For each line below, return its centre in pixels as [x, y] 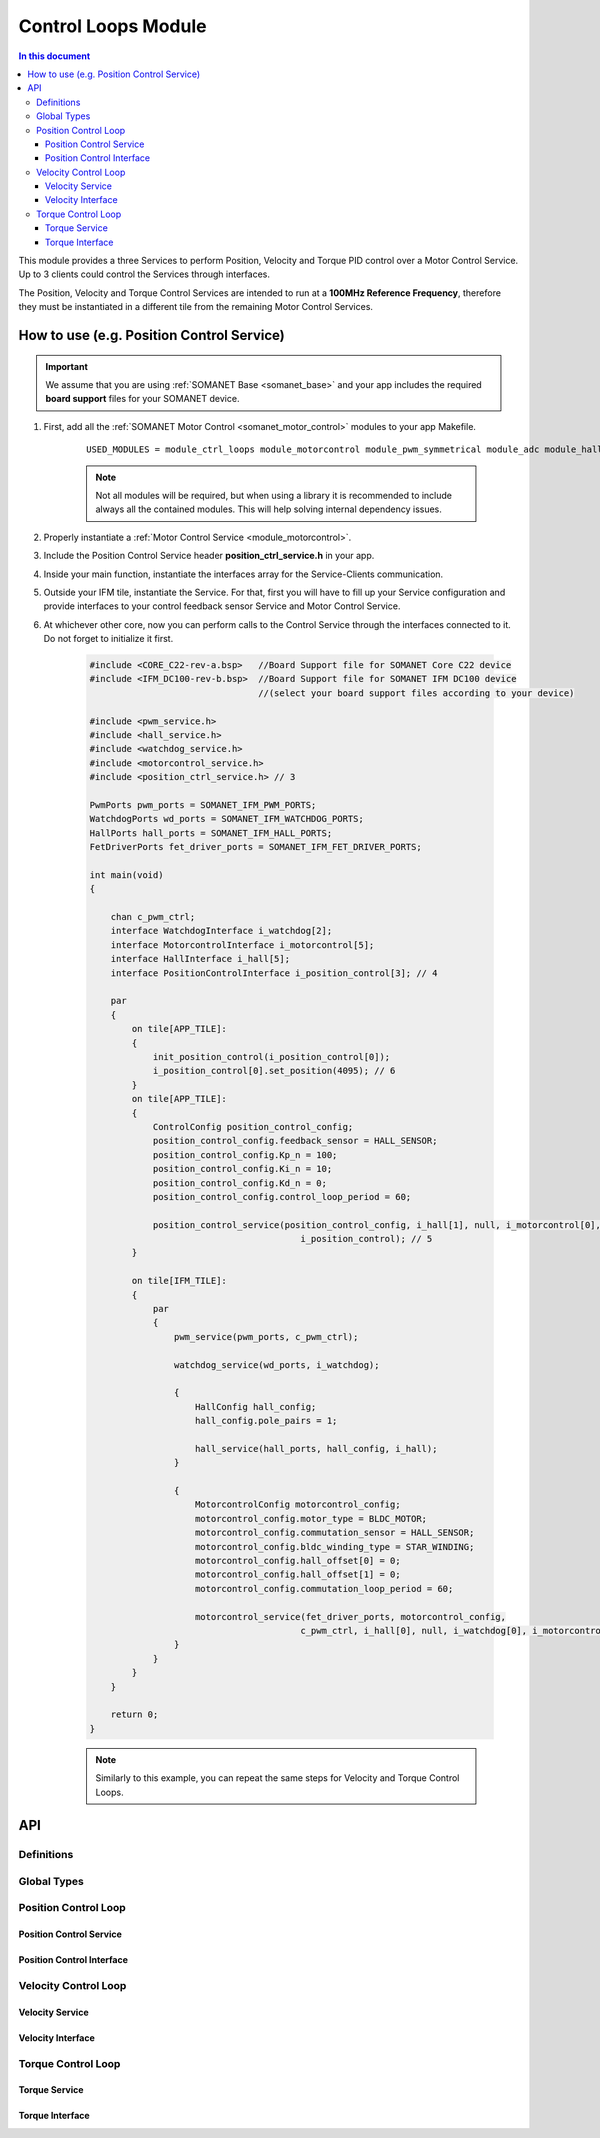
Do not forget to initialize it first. [108, 639]
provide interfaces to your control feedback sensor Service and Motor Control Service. [222, 606]
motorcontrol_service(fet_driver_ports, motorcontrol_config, [351, 1616]
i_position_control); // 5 [366, 1239]
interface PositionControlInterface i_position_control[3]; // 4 [274, 973]
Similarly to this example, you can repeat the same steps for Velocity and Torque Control [277, 1778]
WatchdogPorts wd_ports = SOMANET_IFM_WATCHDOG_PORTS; [226, 819]
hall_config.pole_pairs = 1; [266, 1421]
